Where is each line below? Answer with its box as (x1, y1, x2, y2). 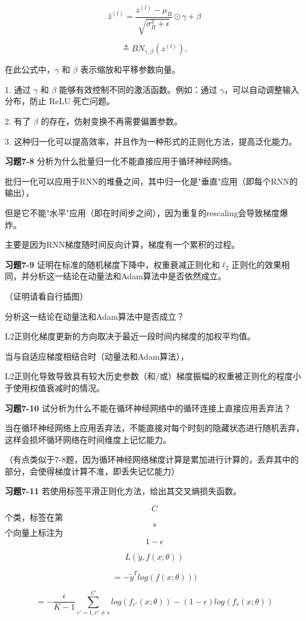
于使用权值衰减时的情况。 (5, 381, 105, 394)
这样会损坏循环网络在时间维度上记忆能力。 (5, 433, 171, 445)
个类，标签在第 (5, 511, 63, 523)
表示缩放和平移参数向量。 (80, 63, 181, 76)
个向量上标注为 (5, 526, 63, 538)
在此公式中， (5, 63, 55, 76)
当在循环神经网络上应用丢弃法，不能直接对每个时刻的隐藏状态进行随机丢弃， (5, 422, 304, 434)
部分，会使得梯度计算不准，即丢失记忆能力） (5, 464, 179, 477)
